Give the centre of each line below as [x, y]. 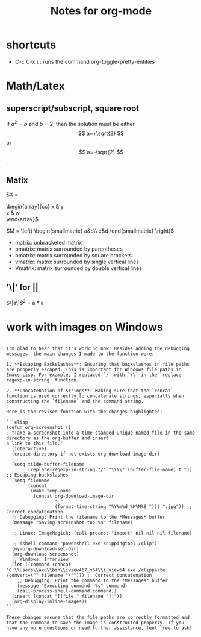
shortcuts [31, 45]
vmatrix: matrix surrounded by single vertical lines [77, 262]
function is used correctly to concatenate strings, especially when [95, 396]
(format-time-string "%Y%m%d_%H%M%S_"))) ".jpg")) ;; [123, 507]
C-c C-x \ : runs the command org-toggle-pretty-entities [85, 61]
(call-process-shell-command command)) [67, 591]
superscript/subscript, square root [73, 108]
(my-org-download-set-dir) [45, 549]
